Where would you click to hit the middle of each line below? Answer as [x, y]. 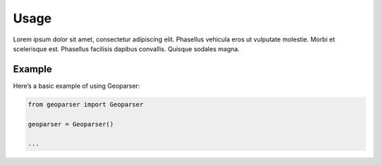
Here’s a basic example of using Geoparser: [77, 86]
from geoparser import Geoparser [86, 104]
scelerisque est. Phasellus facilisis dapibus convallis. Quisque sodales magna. [126, 48]
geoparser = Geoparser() [71, 124]
